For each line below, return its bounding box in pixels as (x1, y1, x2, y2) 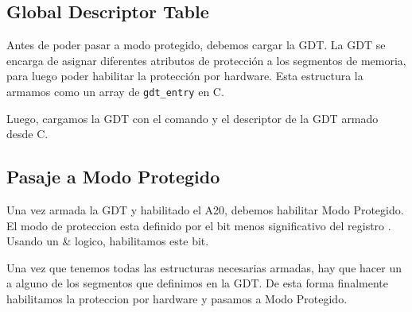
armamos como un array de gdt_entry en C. (6, 83, 224, 99)
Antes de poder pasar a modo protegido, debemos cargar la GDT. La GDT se (6, 37, 386, 53)
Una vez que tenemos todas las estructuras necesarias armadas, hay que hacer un (6, 259, 402, 275)
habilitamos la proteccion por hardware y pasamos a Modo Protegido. (6, 291, 348, 306)
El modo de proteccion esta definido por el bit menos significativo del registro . (6, 217, 391, 233)
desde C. (6, 125, 49, 142)
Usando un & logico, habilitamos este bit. (6, 233, 209, 249)
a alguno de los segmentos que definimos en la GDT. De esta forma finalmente (6, 275, 388, 291)
